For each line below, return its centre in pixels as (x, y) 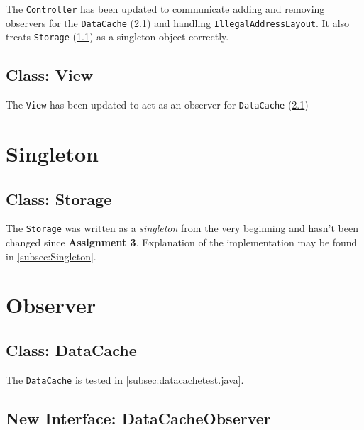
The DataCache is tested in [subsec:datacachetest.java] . (125, 379)
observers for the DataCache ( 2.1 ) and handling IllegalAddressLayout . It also (178, 22)
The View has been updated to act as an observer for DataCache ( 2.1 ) (157, 105)
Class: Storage (59, 198)
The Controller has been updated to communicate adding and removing (165, 9)
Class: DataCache (71, 350)
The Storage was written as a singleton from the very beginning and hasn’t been (182, 228)
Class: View (50, 75)
